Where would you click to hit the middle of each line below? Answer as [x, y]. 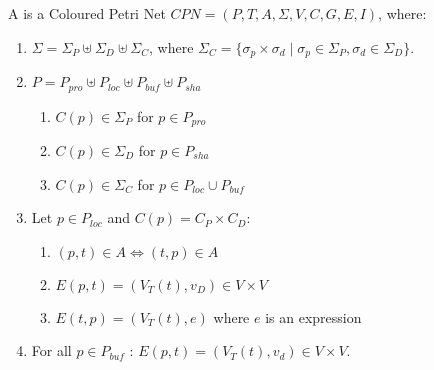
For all [51, 350]
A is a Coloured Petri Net [87, 13]
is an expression [313, 316]
